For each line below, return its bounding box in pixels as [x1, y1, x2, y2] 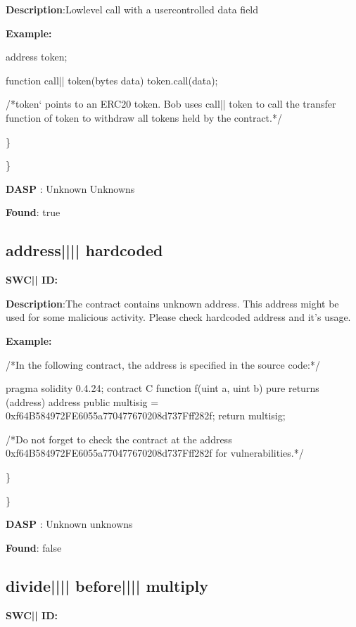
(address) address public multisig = [6, 394, 159, 409]
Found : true [6, 205, 61, 220]
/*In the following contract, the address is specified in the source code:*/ [6, 357, 320, 372]
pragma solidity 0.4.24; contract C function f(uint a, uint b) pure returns [6, 381, 319, 395]
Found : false [6, 540, 62, 555]
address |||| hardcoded [6, 239, 163, 261]
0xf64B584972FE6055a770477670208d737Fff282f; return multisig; [6, 408, 286, 423]
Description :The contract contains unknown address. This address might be [6, 296, 339, 310]
